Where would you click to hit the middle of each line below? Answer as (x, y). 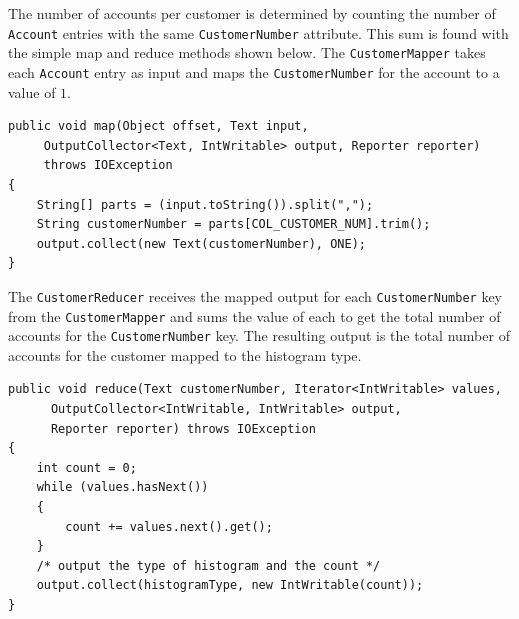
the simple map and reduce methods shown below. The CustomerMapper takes (247, 52)
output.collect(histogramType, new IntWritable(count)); (230, 585)
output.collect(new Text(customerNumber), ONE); (201, 243)
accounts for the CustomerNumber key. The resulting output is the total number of (259, 335)
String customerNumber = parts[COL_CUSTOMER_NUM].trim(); (233, 224)
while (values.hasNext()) (122, 487)
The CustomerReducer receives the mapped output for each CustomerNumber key (255, 295)
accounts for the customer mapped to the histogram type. (185, 354)
